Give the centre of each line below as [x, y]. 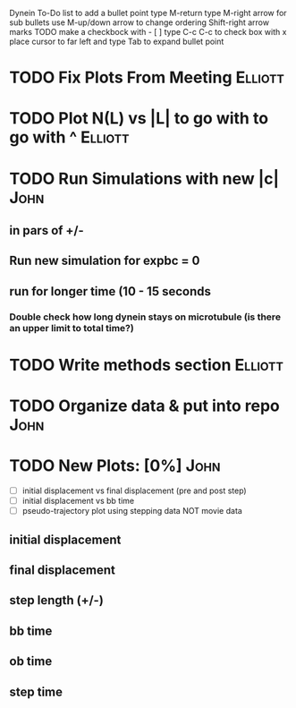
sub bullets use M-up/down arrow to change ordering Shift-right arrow [140, 22]
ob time [31, 661]
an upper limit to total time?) [72, 328]
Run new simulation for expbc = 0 [105, 261]
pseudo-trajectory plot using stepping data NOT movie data [132, 511]
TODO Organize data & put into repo [144, 406]
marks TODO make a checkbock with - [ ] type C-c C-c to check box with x [148, 32]
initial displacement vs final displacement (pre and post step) [135, 490]
